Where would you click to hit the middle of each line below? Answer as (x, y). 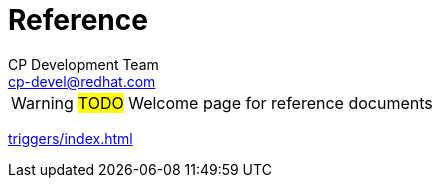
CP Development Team (83, 64)
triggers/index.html (70, 138)
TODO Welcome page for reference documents (255, 102)
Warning (42, 102)
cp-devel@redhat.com (82, 81)
